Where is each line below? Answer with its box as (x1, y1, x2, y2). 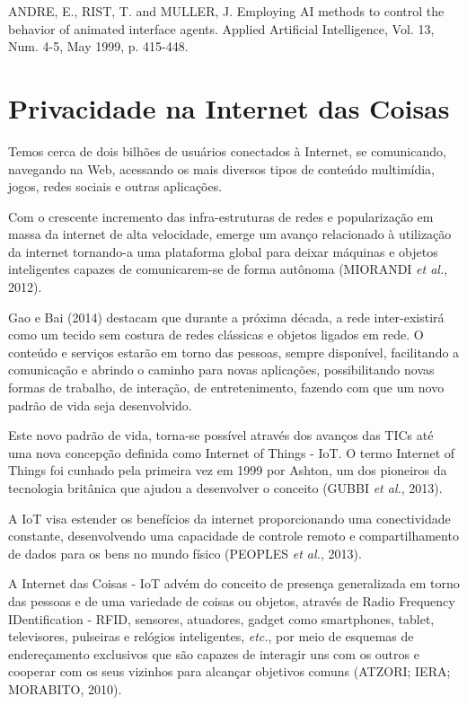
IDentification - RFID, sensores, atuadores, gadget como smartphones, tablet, (8, 609, 435, 628)
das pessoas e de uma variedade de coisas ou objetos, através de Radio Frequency (8, 591, 455, 610)
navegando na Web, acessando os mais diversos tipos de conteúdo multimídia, (8, 159, 436, 178)
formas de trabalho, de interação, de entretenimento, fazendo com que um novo (8, 378, 445, 397)
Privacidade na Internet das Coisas (8, 89, 450, 126)
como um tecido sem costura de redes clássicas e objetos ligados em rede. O (8, 325, 424, 344)
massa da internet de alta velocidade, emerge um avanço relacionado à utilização (8, 225, 452, 243)
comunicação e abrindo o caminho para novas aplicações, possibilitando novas (8, 360, 435, 379)
